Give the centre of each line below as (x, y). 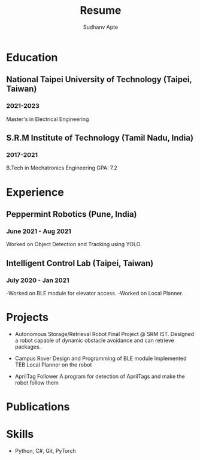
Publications (38, 407)
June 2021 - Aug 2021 (39, 231)
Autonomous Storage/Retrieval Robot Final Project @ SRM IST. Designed (104, 334)
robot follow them (37, 382)
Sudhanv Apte (101, 27)
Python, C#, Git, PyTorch (45, 450)
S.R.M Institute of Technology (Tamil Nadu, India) (100, 138)
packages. (28, 346)
